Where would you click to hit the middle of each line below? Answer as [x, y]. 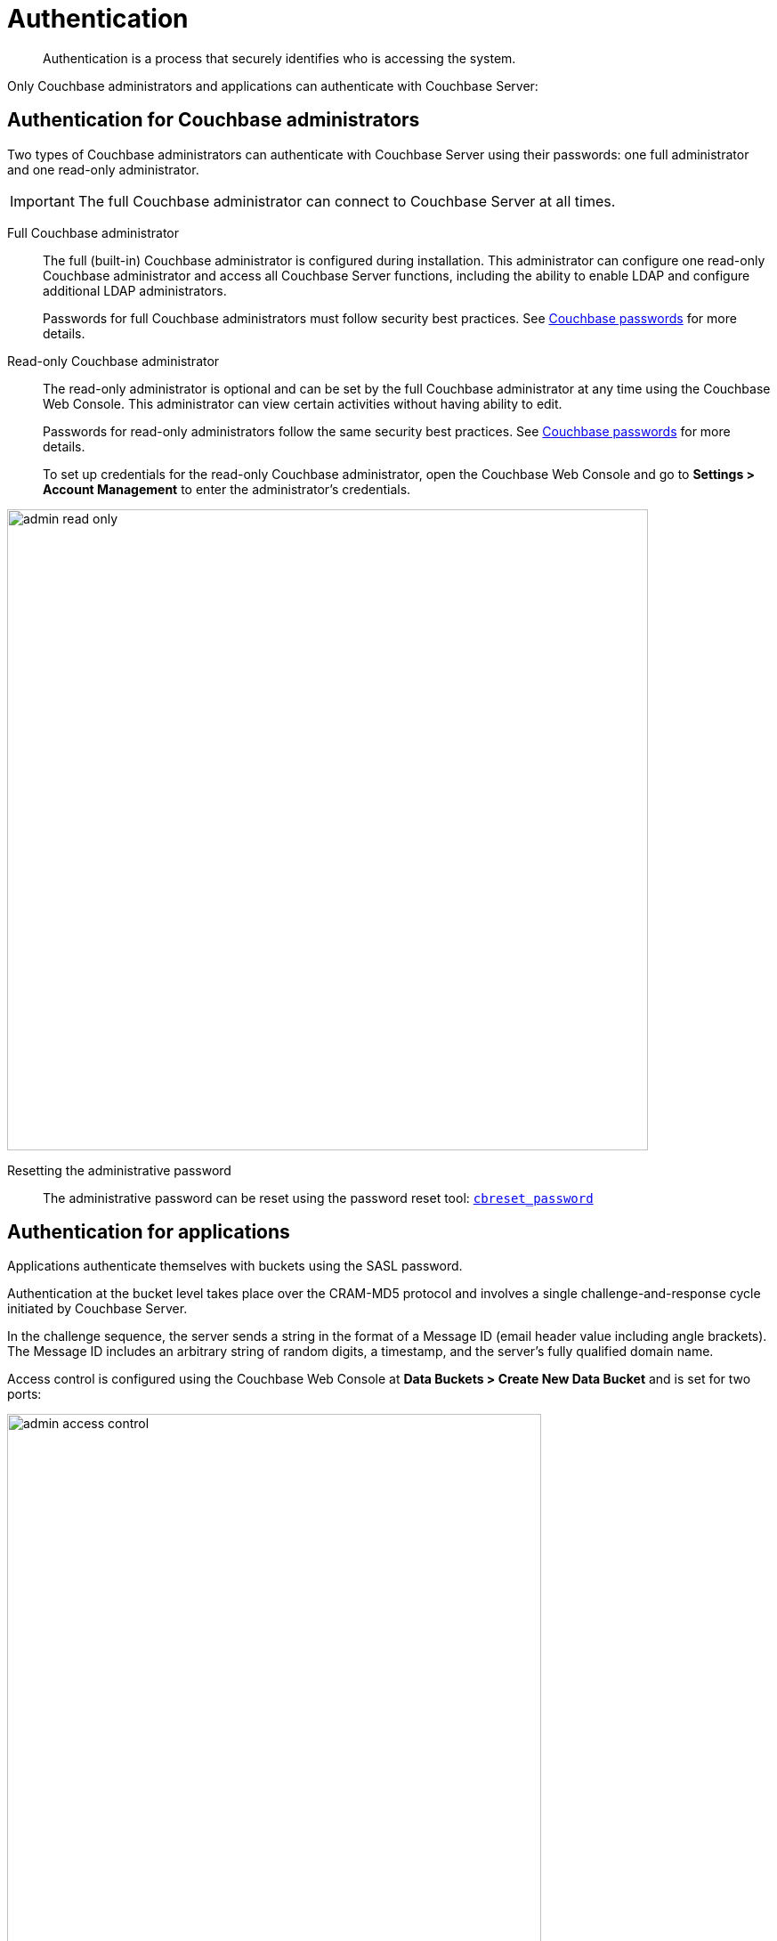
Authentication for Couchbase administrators [214, 120]
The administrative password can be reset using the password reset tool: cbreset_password [318, 1198]
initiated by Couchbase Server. [97, 1309]
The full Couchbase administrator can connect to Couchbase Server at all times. [347, 201]
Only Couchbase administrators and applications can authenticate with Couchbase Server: [273, 85]
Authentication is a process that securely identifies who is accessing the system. [279, 58]
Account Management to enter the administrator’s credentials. [227, 489]
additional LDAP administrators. [135, 290]
